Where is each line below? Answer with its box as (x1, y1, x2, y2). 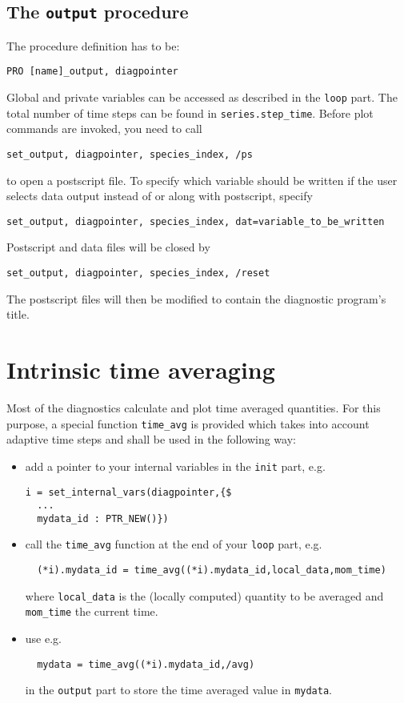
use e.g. (25, 630, 62, 647)
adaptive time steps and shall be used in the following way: (6, 431, 296, 448)
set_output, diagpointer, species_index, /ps (6, 148, 253, 160)
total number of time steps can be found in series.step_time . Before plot (6, 104, 374, 121)
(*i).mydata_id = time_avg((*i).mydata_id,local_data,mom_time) (37, 564, 386, 576)
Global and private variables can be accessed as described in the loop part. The (6, 89, 398, 106)
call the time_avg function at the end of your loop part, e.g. (25, 536, 322, 552)
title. (6, 306, 30, 323)
